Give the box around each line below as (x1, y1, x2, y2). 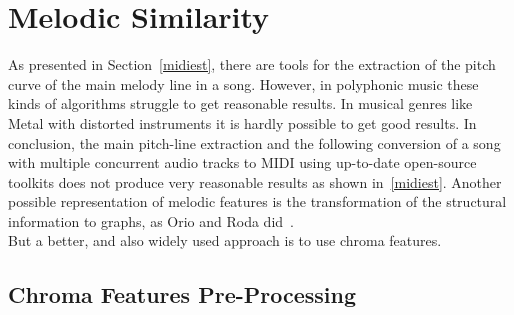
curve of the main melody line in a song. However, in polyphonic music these (8, 73, 479, 94)
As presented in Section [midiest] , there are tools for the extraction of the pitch (8, 54, 496, 75)
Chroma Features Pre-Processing (8, 279, 357, 310)
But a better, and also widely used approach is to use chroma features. (8, 230, 442, 251)
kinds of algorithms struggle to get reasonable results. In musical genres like (8, 93, 473, 114)
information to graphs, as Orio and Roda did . (8, 210, 294, 231)
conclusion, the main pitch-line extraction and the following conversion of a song (8, 132, 501, 153)
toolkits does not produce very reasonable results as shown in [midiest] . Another (8, 171, 502, 192)
